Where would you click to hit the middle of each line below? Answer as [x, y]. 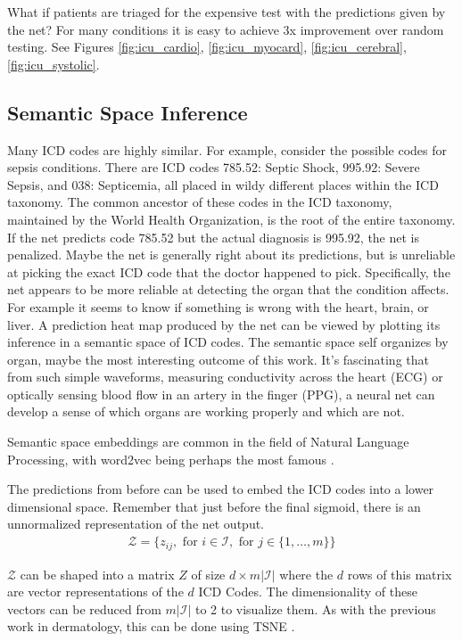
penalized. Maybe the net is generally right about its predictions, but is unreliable [231, 255]
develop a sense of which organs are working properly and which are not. [206, 411]
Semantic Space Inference [128, 112]
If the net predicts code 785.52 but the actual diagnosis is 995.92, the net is [214, 237]
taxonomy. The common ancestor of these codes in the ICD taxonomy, [200, 202]
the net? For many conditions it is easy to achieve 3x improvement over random [226, 29]
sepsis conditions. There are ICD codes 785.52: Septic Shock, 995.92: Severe [214, 167]
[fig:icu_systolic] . [54, 64]
